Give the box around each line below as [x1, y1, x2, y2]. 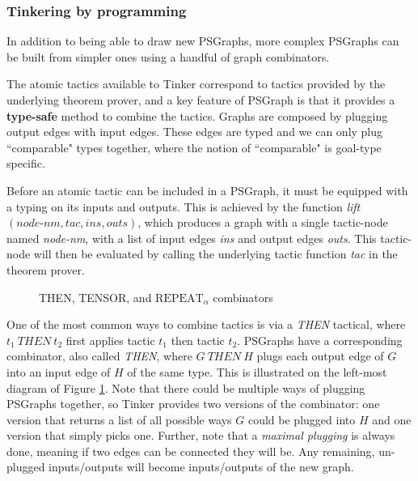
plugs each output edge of [256, 347, 384, 364]
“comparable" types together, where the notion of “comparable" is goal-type [6, 138, 382, 155]
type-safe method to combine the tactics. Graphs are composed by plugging [6, 107, 388, 124]
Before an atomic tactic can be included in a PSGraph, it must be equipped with [6, 181, 408, 198]
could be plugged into [247, 411, 356, 428]
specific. [6, 155, 45, 172]
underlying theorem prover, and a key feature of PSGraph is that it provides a [6, 92, 395, 108]
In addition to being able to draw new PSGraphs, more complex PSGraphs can [6, 32, 399, 49]
